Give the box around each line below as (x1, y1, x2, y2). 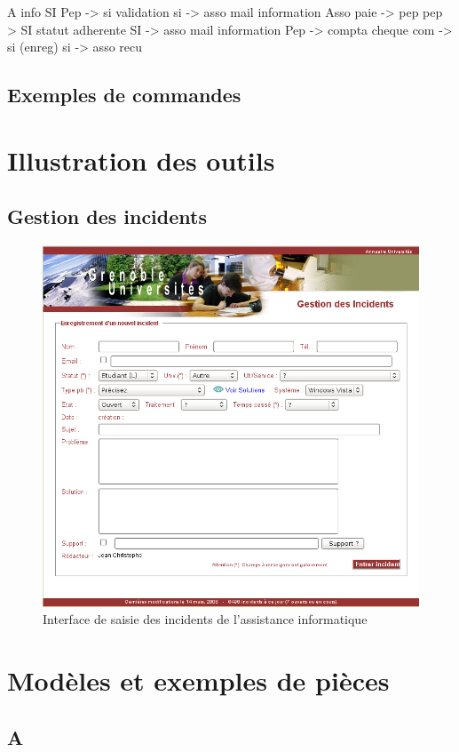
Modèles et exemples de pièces (7, 662, 390, 699)
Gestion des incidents (7, 203, 207, 230)
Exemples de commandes (7, 81, 241, 108)
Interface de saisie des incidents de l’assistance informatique (43, 610, 368, 628)
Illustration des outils (7, 141, 275, 178)
